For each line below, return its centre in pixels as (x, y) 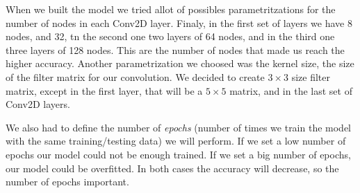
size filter (311, 76)
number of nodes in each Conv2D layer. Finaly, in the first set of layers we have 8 (179, 22)
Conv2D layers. (38, 104)
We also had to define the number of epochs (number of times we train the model (179, 127)
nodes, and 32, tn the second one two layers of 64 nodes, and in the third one (170, 36)
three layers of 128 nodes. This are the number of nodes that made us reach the (175, 49)
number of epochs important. (67, 182)
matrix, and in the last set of (291, 90)
